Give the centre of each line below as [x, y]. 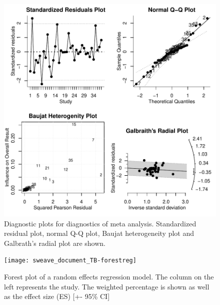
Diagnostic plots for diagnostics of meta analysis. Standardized [100, 223]
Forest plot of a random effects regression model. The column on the [109, 277]
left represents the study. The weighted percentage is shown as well [107, 286]
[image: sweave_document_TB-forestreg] [70, 261]
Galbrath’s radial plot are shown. [55, 243]
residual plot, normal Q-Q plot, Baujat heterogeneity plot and [99, 233]
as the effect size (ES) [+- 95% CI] [57, 296]
